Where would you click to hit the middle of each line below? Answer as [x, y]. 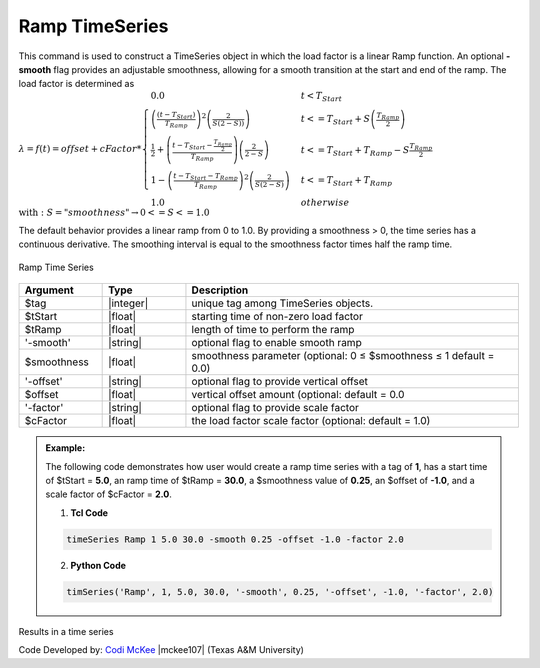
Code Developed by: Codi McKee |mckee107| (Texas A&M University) [161, 650]
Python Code [98, 565]
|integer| [128, 303]
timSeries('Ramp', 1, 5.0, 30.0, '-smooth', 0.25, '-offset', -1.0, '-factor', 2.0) [280, 591]
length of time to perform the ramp [273, 330]
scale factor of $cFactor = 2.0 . [108, 494]
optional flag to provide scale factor [275, 408]
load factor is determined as [76, 84]
